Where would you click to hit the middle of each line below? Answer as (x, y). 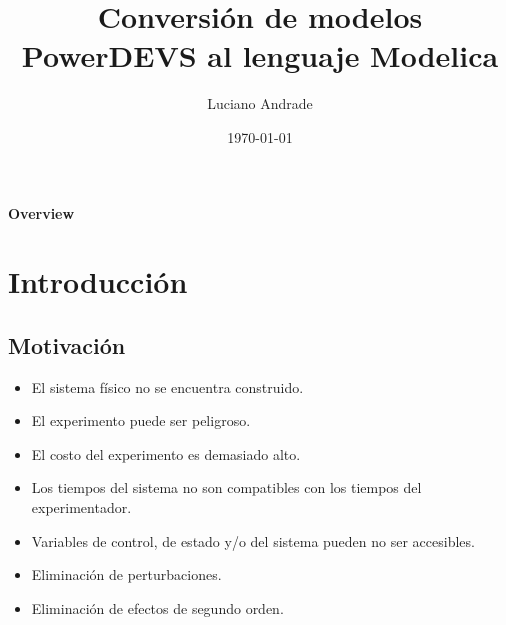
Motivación (67, 344)
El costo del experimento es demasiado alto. (166, 453)
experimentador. (81, 507)
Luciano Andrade (260, 103)
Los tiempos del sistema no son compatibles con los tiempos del (226, 487)
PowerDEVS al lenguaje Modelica (260, 55)
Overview (41, 212)
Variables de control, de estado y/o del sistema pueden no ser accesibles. (253, 540)
